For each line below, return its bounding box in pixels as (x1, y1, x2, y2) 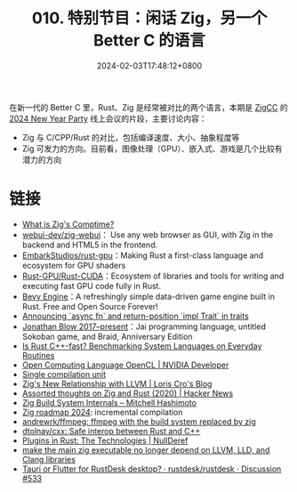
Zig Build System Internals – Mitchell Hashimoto (21, 397, 197, 407)
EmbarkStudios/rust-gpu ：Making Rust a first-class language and (21, 250, 264, 261)
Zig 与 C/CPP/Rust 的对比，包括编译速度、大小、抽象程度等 (21, 132, 240, 142)
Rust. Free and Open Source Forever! (21, 301, 158, 311)
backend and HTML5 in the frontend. (21, 239, 158, 250)
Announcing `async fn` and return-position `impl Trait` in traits (21, 311, 249, 321)
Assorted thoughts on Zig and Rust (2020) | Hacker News (21, 388, 234, 399)
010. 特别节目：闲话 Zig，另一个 (31, 8, 268, 28)
